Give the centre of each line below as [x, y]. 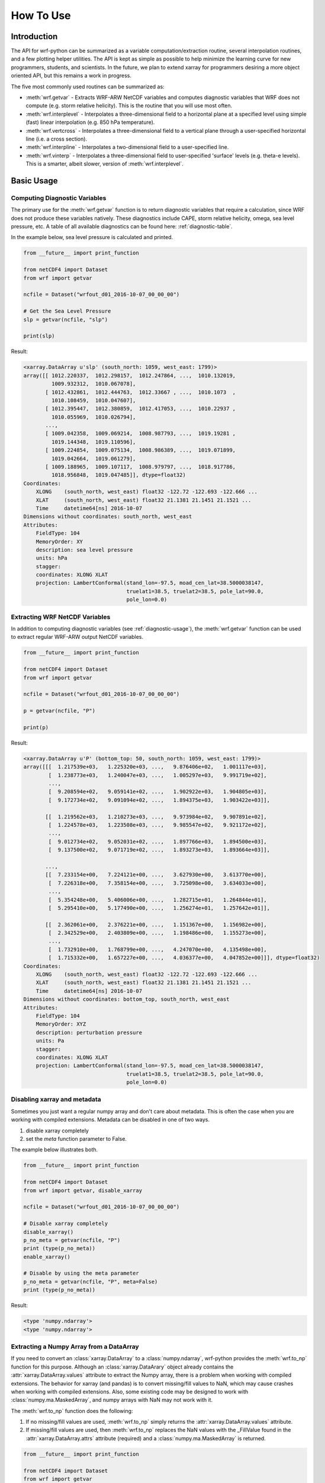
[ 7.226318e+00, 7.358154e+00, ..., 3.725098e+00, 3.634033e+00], [158, 883]
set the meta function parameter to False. [76, 1139]
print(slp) [39, 336]
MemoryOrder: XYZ [61, 1024]
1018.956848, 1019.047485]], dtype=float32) [118, 475]
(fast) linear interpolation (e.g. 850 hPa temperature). [90, 122]
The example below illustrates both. [54, 1150]
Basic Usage [34, 181]
